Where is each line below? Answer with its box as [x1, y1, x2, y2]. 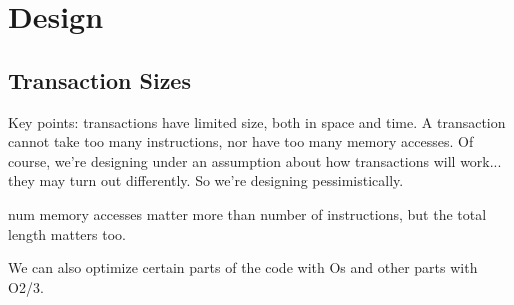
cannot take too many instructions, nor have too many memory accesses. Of [8, 131, 474, 152]
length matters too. [8, 223, 126, 244]
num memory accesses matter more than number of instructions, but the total [8, 203, 487, 224]
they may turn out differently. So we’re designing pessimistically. [8, 170, 404, 191]
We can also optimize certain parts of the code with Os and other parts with [8, 257, 478, 278]
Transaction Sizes [8, 64, 191, 95]
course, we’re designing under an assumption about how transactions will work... [8, 150, 502, 171]
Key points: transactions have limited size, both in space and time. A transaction [8, 111, 506, 132]
